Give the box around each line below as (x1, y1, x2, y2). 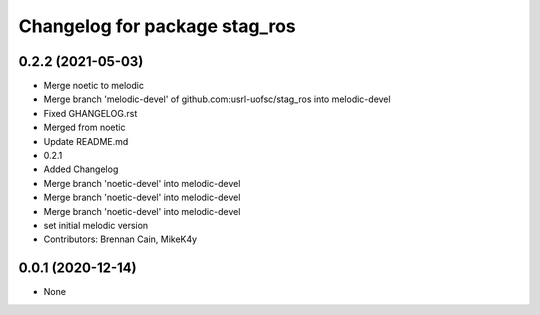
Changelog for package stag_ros (18, 15, 297, 37)
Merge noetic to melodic (43, 80, 145, 92)
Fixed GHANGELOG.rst (43, 107, 138, 119)
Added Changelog (43, 163, 119, 175)
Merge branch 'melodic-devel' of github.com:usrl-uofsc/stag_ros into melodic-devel (43, 93, 391, 105)
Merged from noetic (43, 121, 126, 134)
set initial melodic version (43, 219, 149, 231)
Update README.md (43, 135, 129, 147)
